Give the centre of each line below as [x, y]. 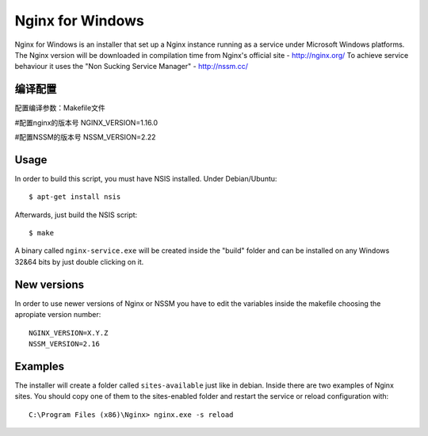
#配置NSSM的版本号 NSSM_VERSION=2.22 [85, 137]
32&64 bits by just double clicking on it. [79, 262]
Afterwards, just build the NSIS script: [76, 215]
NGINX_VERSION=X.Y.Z [69, 333]
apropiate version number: [58, 315]
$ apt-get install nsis [75, 197]
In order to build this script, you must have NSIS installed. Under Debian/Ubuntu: [146, 178]
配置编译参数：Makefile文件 [60, 108]
